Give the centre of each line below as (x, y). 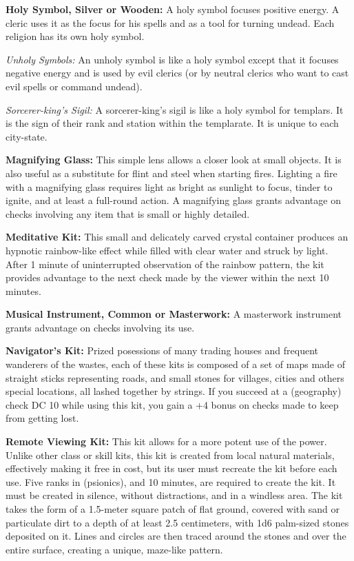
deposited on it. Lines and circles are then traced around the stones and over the (176, 536)
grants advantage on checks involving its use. (100, 327)
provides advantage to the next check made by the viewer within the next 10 (167, 277)
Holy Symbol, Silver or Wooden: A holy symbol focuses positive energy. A (173, 9)
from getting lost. (42, 418)
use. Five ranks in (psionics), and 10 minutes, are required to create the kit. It (171, 481)
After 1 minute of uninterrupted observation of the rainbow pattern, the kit (165, 264)
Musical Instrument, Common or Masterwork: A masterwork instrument (174, 314)
